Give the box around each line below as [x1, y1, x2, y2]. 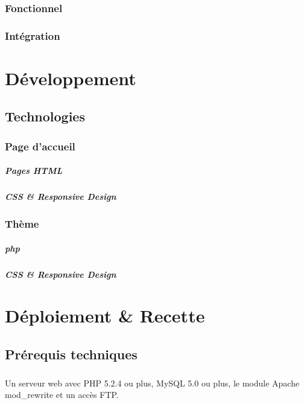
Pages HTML [5, 164, 63, 177]
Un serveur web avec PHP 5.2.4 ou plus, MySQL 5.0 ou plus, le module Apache [5, 376, 300, 389]
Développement [5, 65, 136, 90]
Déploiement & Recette [5, 303, 205, 328]
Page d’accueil [5, 138, 75, 153]
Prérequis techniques [5, 345, 138, 364]
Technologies [5, 107, 85, 126]
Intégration [5, 28, 60, 43]
